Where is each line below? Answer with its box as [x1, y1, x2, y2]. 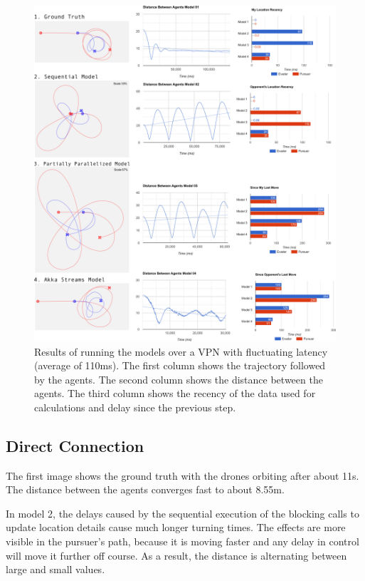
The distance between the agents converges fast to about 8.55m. [6, 482, 285, 497]
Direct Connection [6, 434, 144, 456]
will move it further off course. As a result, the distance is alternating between [6, 547, 347, 562]
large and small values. [6, 562, 105, 577]
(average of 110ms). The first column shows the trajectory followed [34, 358, 326, 373]
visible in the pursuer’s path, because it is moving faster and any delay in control [6, 534, 359, 549]
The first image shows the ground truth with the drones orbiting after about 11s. [6, 468, 359, 483]
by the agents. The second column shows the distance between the [34, 371, 323, 386]
